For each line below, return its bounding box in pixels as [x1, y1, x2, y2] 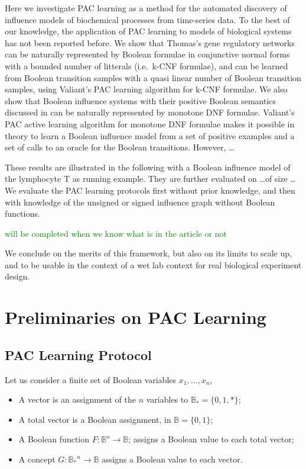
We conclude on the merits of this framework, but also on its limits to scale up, [5, 247, 292, 259]
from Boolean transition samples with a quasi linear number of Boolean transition [5, 71, 301, 83]
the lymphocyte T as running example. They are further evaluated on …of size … [5, 172, 296, 185]
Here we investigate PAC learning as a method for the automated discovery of [5, 2, 287, 14]
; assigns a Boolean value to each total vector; [128, 433, 294, 445]
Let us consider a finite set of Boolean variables [5, 373, 177, 386]
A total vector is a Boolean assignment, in [18, 413, 171, 425]
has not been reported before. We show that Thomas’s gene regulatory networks [5, 36, 295, 49]
